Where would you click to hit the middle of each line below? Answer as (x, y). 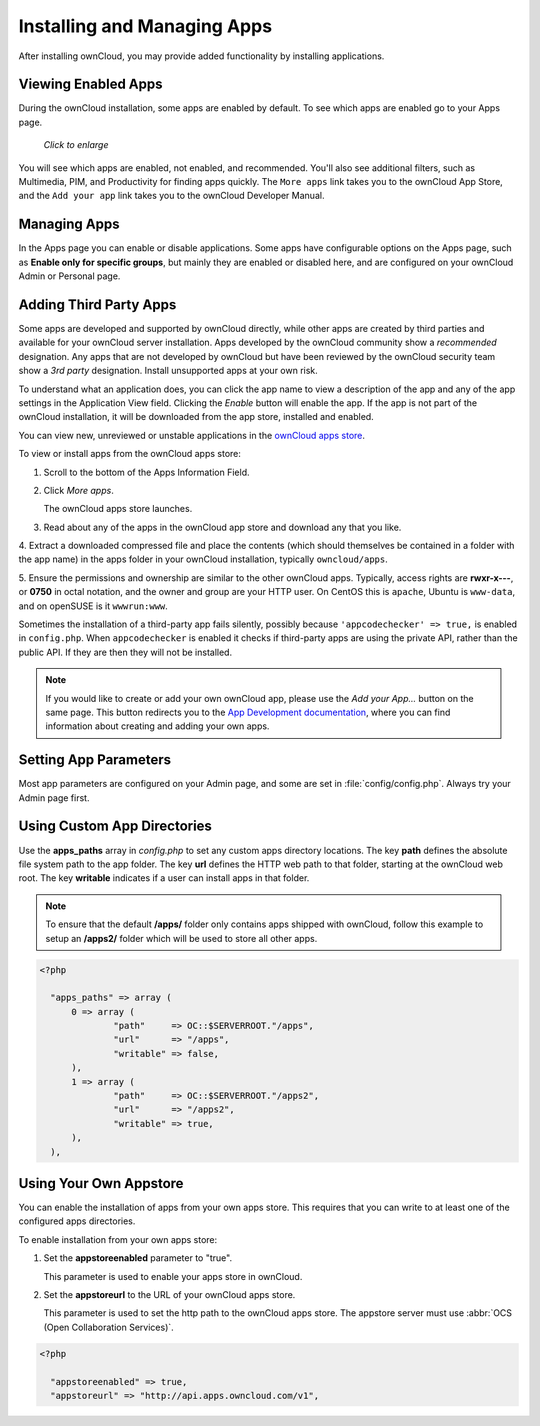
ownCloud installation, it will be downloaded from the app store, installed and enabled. (196, 417)
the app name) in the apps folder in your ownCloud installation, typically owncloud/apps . (203, 559)
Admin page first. (54, 797)
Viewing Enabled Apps (91, 84)
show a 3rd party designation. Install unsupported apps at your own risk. (168, 371)
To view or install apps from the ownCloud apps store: (130, 454)
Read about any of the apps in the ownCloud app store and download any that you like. (222, 527)
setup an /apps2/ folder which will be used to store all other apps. (181, 938)
